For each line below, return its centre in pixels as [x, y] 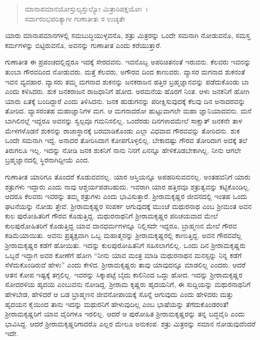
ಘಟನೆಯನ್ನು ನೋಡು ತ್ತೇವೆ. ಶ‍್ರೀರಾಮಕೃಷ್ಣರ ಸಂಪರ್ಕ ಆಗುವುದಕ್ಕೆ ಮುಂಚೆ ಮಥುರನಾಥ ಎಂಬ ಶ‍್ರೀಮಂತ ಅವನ [129, 206]
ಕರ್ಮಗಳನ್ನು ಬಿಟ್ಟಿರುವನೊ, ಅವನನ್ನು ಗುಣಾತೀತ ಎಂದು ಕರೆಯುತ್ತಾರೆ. [84, 45]
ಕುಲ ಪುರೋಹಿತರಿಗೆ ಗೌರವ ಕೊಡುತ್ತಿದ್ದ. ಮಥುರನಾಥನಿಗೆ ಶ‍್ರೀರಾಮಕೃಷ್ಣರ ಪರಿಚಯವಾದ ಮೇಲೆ [112, 216]
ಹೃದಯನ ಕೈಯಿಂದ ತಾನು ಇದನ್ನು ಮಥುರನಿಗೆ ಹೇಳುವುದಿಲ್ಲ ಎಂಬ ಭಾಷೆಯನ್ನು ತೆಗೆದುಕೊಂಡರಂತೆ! [117, 304]
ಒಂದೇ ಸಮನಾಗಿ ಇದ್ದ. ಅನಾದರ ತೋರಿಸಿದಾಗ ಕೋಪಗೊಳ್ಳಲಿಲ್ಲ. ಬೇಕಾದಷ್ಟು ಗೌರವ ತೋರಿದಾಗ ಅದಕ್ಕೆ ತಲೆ [126, 140]
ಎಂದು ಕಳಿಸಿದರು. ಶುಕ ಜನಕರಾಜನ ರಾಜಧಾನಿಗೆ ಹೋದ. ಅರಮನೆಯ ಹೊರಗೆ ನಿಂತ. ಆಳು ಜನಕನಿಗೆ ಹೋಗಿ [127, 91]
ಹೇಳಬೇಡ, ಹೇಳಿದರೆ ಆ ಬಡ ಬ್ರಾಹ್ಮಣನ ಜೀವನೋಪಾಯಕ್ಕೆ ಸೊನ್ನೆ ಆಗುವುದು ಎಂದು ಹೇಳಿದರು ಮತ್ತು [119, 294]
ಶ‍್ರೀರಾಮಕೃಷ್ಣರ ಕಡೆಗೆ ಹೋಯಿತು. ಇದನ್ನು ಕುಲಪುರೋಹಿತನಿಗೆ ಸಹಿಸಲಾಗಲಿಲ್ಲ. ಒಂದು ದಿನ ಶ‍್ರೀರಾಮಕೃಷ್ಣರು [126, 245]
